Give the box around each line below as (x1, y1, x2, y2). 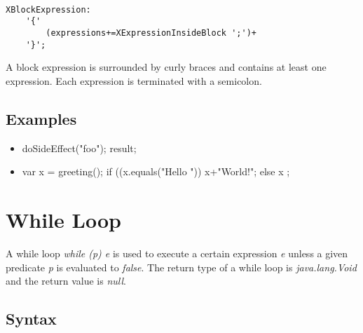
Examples (6, 107, 77, 129)
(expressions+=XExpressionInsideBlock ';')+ (46, 27, 256, 38)
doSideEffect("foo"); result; (22, 140, 137, 155)
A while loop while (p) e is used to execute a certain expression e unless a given (6, 245, 348, 260)
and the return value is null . (6, 273, 126, 288)
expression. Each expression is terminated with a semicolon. (6, 73, 262, 88)
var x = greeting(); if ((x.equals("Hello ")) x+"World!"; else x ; (22, 164, 290, 179)
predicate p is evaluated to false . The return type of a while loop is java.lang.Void (6, 259, 357, 274)
